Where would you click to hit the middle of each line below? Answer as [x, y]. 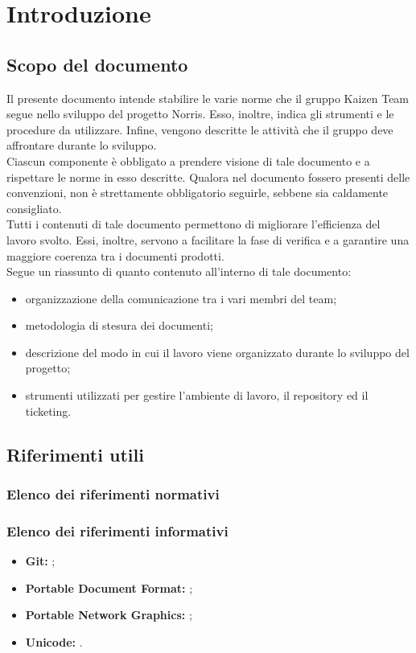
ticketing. [48, 411]
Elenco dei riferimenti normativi [113, 493]
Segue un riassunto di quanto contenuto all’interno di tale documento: [179, 271]
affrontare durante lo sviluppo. [82, 145]
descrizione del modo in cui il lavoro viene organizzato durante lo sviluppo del [217, 352]
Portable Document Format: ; [109, 587]
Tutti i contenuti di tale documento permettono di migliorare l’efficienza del [194, 224]
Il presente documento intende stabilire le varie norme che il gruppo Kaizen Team [208, 98]
